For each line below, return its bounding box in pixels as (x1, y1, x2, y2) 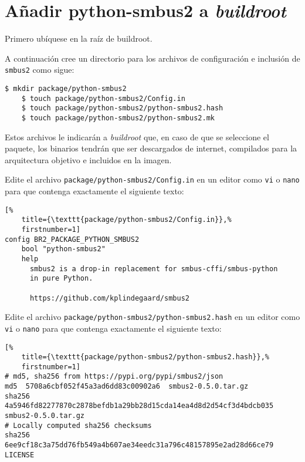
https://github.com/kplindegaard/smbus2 (29, 294, 189, 302)
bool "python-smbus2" (21, 245, 106, 254)
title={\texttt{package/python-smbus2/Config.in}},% (21, 215, 232, 224)
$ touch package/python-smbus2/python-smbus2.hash (21, 104, 223, 113)
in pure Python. (29, 274, 93, 283)
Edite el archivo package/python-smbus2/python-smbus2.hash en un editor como (5, 311, 300, 323)
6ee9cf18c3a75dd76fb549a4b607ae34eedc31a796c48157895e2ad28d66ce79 (5, 441, 274, 450)
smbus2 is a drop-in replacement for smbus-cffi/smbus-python (29, 264, 278, 273)
